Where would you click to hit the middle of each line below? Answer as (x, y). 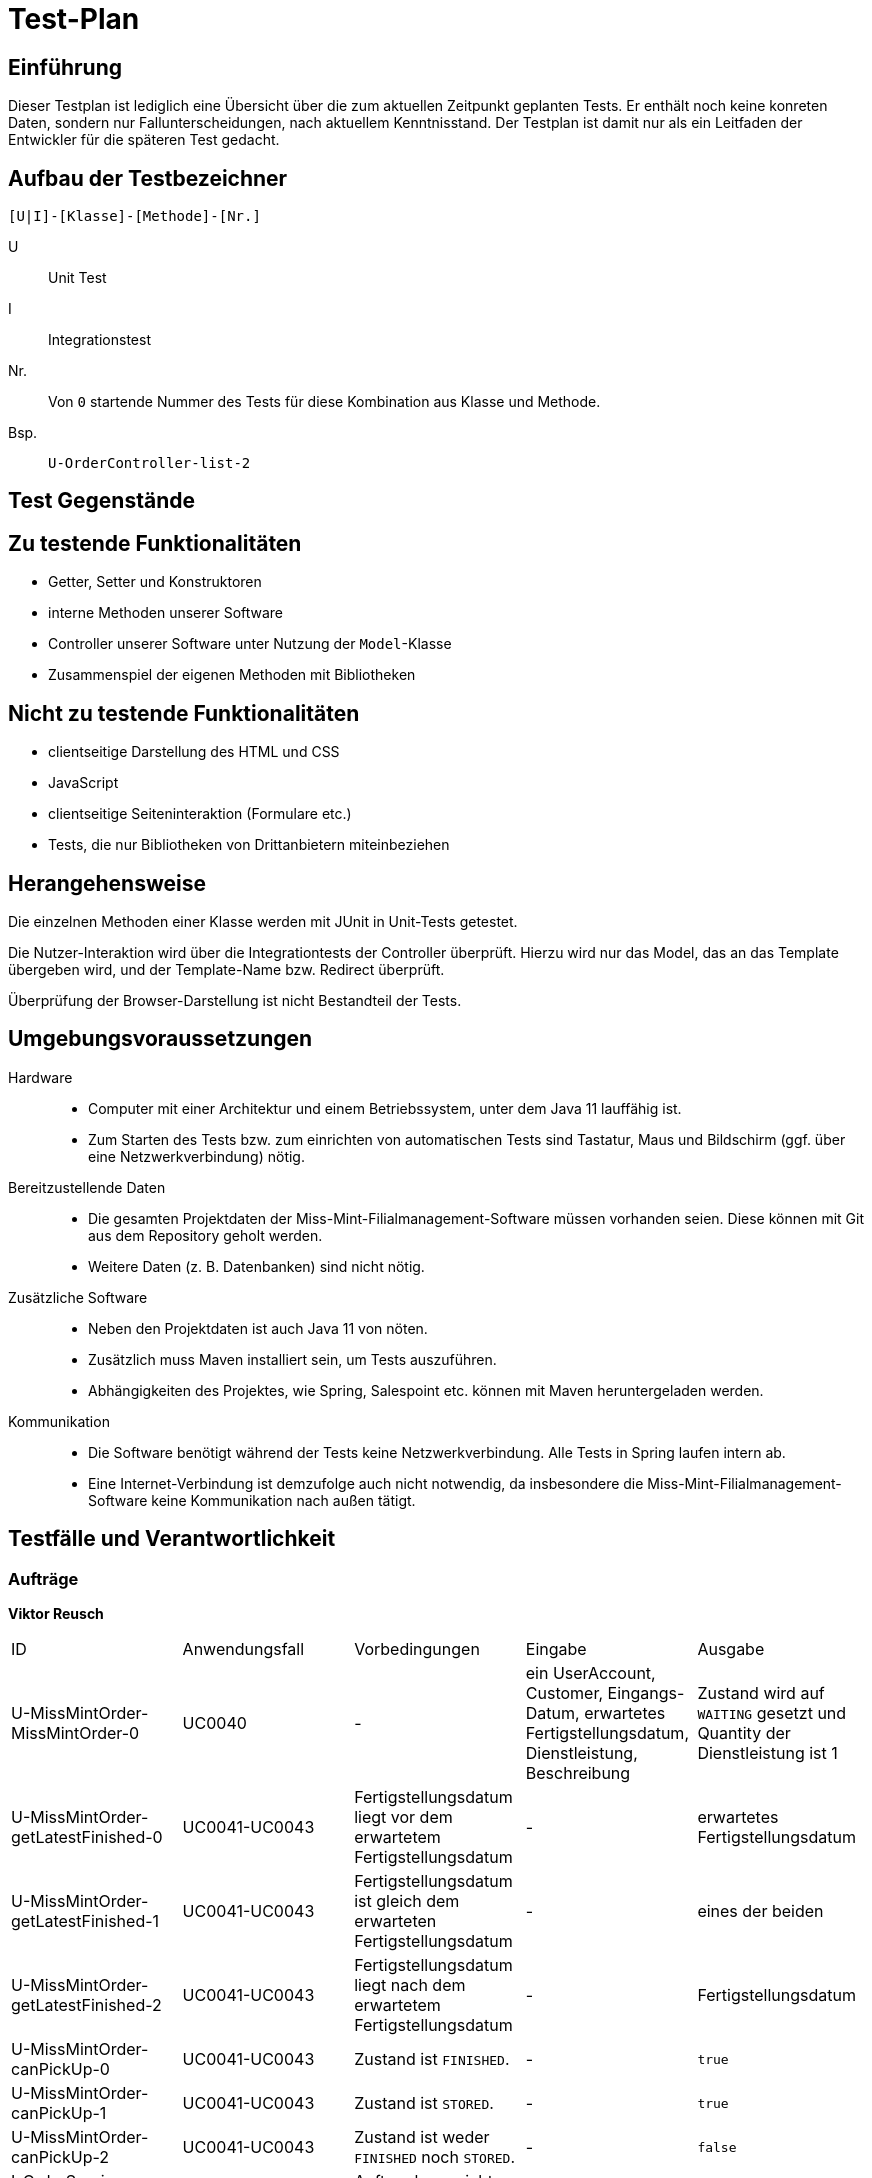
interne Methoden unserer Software (166, 613)
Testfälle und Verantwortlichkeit (172, 1539)
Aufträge (43, 1578)
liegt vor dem (403, 1817)
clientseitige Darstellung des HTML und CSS (194, 752)
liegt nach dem (410, 1985)
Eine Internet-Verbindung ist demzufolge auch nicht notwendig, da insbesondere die (366, 1483)
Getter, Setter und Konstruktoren (155, 582)
